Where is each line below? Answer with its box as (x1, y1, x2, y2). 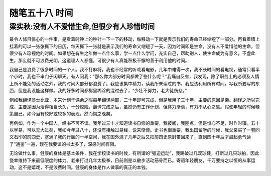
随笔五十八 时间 (9, 8, 73, 19)
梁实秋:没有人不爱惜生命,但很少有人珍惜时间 (9, 22, 155, 31)
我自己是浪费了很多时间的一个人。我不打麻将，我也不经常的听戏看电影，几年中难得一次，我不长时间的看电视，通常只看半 (9, 66, 260, 72)
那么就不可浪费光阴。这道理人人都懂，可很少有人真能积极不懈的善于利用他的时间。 (18, 57, 190, 63)
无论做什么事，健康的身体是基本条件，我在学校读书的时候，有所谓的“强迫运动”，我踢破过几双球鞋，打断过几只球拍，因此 (9, 150, 259, 156)
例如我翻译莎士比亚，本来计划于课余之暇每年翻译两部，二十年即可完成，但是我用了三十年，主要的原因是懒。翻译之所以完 (9, 97, 260, 103)
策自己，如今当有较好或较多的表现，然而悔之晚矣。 (9, 111, 115, 117)
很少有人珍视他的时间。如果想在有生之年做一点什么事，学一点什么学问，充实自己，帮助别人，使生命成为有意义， (9, 50, 242, 56)
